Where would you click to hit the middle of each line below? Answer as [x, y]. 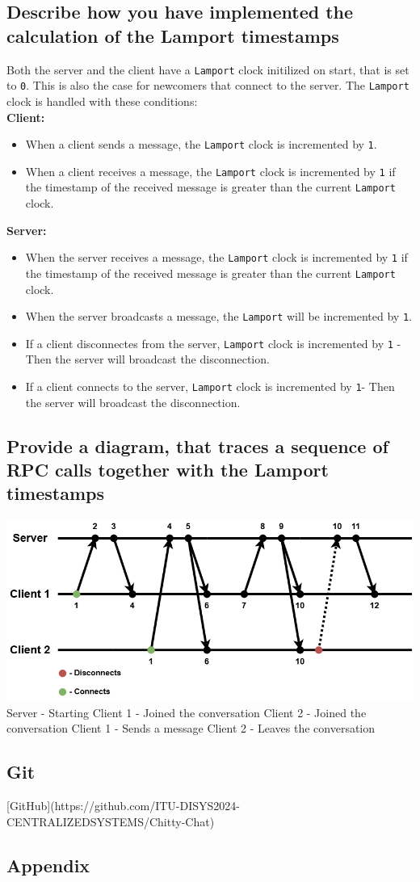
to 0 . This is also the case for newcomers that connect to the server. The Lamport [208, 85]
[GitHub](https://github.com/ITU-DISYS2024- [123, 806]
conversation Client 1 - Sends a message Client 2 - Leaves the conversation [191, 728]
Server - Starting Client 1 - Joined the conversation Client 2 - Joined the [187, 712]
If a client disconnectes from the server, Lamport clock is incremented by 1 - [213, 343]
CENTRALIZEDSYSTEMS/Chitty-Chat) [111, 821]
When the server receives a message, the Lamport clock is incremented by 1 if [216, 257]
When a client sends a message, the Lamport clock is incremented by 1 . [201, 144]
